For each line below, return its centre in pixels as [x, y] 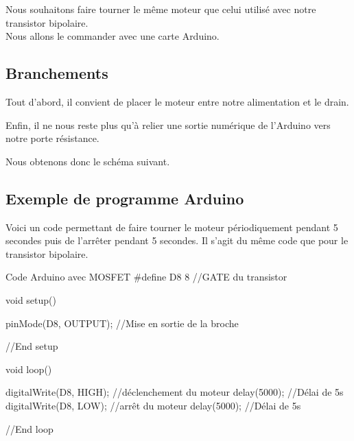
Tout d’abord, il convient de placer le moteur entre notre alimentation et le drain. [177, 101]
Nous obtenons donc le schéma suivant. [88, 161]
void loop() [29, 369]
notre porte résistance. [52, 138]
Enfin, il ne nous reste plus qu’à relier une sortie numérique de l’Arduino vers [168, 124]
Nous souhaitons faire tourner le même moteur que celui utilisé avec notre [161, 9]
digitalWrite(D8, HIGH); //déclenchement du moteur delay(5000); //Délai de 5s [175, 392]
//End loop [29, 428]
